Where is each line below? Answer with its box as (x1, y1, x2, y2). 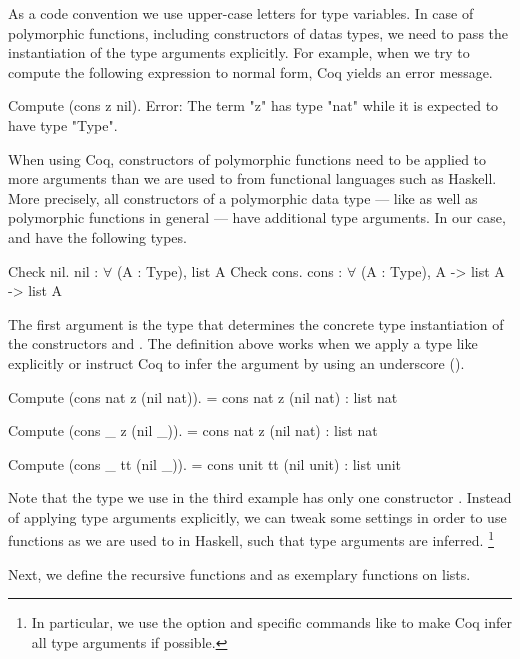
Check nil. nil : (8, 260, 99, 281)
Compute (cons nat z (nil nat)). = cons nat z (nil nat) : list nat (8, 386, 398, 407)
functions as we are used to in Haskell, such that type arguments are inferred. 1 (8, 527, 494, 551)
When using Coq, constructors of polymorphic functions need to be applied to (8, 148, 487, 169)
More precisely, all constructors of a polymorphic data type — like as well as (8, 187, 478, 208)
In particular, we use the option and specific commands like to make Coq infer (31, 612, 513, 633)
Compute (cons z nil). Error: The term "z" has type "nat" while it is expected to (8, 95, 499, 116)
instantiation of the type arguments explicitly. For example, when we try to (8, 42, 470, 63)
